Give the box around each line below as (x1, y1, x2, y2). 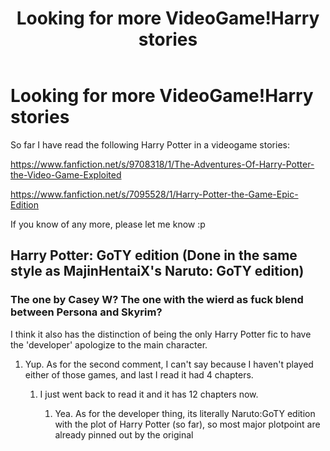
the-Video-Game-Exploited (10, 168, 122, 181)
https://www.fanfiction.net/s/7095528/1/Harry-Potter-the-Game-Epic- (10, 188, 299, 200)
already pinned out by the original (54, 428, 194, 441)
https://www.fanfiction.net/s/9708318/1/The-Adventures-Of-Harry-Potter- (10, 158, 315, 170)
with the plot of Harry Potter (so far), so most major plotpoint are (54, 418, 321, 430)
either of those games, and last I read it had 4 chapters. (24, 368, 254, 381)
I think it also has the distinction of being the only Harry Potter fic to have (10, 328, 312, 340)
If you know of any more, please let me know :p (10, 218, 206, 230)
